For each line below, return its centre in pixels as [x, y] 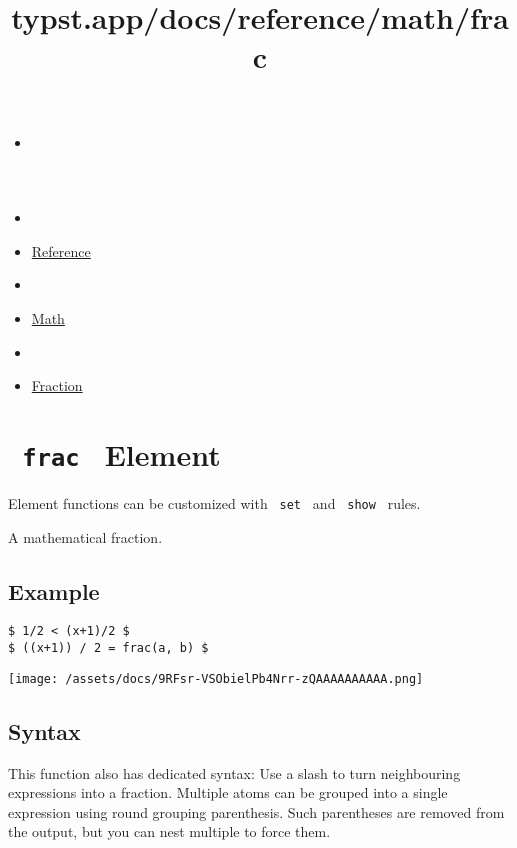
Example [54, 590]
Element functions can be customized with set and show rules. [214, 502]
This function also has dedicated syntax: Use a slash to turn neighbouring [234, 772]
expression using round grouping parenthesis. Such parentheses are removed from [256, 811]
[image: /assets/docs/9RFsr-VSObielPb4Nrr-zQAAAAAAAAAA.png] [216, 678]
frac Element [121, 453]
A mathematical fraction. [85, 536]
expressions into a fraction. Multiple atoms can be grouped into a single [228, 792]
